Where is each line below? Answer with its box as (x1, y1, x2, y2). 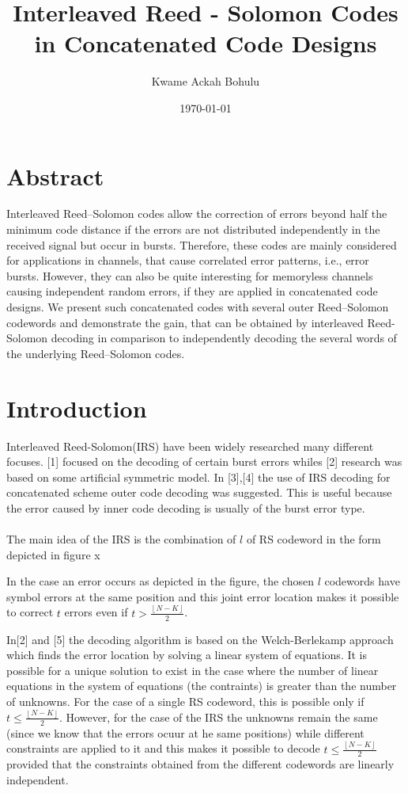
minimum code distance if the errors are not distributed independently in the (6, 221, 380, 238)
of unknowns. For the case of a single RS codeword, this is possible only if (6, 692, 365, 709)
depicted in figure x (6, 546, 100, 562)
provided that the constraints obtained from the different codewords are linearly (6, 756, 395, 772)
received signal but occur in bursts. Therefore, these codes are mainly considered (6, 236, 397, 253)
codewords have (324, 573, 400, 589)
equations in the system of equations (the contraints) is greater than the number (6, 677, 397, 694)
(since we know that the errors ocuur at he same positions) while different (6, 724, 365, 741)
